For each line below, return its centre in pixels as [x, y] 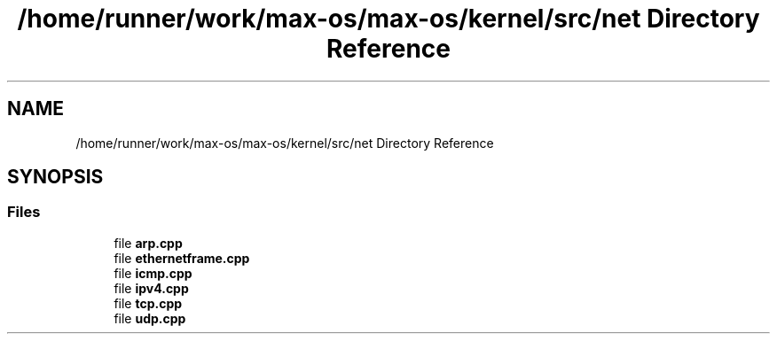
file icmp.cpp [153, 273]
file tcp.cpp [148, 303]
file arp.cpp [148, 243]
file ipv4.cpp [151, 288]
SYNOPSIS [55, 177]
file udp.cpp [150, 318]
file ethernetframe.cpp [182, 258]
